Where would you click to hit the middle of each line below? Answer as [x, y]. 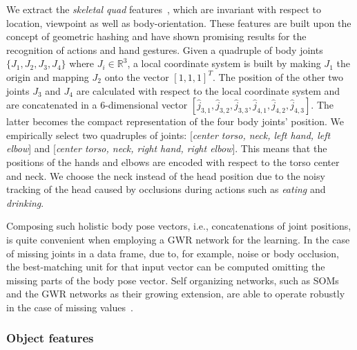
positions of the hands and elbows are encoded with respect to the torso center [173, 162]
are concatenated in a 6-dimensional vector [97, 105]
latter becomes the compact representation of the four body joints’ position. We [175, 121]
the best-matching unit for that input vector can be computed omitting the [166, 267]
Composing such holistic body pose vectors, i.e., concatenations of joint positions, [179, 226]
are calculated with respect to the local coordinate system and [208, 90]
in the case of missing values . [70, 307]
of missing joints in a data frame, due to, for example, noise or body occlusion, [173, 253]
